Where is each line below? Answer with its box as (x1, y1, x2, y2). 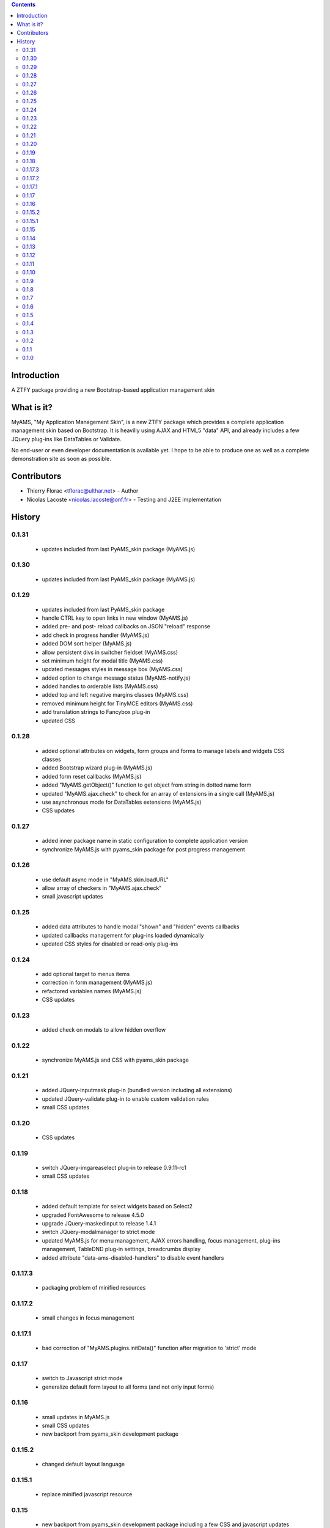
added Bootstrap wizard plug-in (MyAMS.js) (42, 764, 153, 771)
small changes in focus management (42, 1314, 134, 1321)
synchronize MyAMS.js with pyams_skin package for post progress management (42, 845, 246, 853)
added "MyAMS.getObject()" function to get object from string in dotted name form (42, 781, 252, 788)
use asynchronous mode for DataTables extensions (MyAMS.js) (42, 798, 202, 806)
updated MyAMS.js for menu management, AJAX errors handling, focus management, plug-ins (42, 1236, 280, 1244)
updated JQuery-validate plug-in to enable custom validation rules (42, 1095, 209, 1103)
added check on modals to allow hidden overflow (42, 1026, 166, 1034)
